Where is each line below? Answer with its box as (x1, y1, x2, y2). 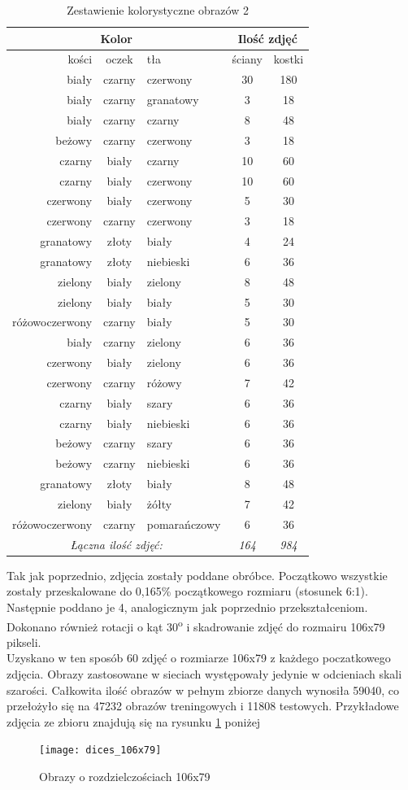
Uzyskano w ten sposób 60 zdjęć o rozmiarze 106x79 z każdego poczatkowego (7, 649, 391, 666)
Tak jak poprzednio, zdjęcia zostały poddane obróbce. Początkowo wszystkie (7, 566, 388, 583)
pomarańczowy (146, 515, 221, 532)
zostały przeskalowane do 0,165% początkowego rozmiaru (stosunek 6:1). (7, 583, 368, 600)
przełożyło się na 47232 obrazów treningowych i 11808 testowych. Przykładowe (7, 697, 399, 714)
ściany (232, 50, 263, 68)
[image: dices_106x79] (39, 744, 162, 757)
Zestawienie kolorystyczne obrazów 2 (67, 2, 249, 18)
